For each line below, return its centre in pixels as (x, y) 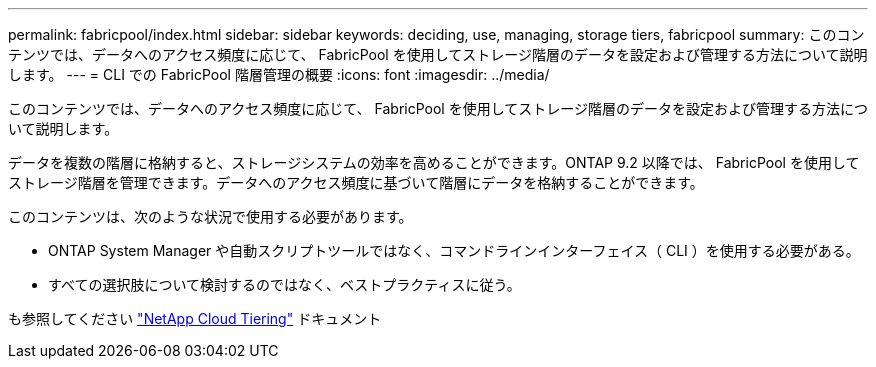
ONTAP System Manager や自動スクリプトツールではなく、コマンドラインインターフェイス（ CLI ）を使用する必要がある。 (454, 250)
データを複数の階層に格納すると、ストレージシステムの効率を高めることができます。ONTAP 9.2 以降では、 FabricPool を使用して (434, 162)
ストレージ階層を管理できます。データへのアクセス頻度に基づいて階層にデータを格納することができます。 (356, 182)
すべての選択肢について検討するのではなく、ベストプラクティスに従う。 (284, 284)
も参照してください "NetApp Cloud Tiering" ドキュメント (195, 318)
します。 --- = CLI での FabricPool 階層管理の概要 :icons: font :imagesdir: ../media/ (279, 74)
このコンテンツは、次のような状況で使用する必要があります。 (210, 216)
